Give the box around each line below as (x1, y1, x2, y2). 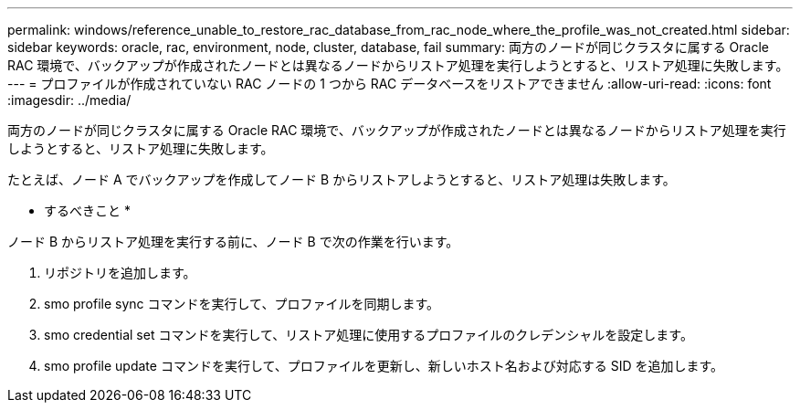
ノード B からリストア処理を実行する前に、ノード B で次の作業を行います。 (7, 234, 459, 249)
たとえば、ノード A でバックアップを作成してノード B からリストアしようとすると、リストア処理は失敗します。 (7, 172, 676, 187)
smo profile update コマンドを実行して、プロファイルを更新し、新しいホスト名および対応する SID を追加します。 (44, 358, 724, 373)
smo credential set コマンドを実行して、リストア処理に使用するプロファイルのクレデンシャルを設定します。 (44, 327, 693, 342)
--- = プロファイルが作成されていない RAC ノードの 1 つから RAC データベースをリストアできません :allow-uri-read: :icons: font (7, 76, 772, 91)
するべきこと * (44, 203, 131, 218)
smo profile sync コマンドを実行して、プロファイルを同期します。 (44, 296, 439, 311)
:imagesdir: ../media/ (7, 92, 132, 108)
